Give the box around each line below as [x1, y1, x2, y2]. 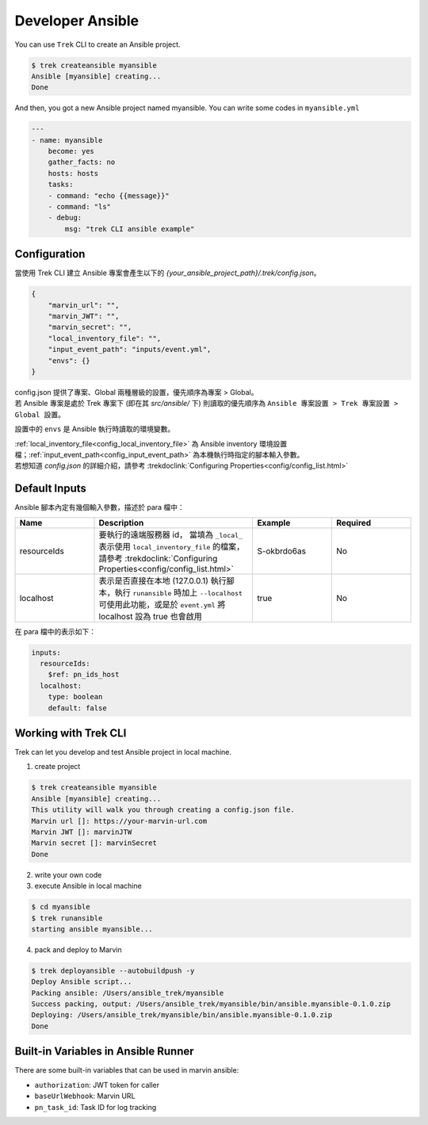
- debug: [48, 213, 82, 222]
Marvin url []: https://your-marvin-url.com [31, 817, 208, 825]
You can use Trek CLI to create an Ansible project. [14, 40, 182, 49]
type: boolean [48, 692, 103, 702]
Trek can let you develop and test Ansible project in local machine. [14, 748, 232, 757]
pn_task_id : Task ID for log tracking [34, 1102, 157, 1112]
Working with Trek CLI [14, 726, 127, 740]
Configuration [14, 247, 86, 261]
